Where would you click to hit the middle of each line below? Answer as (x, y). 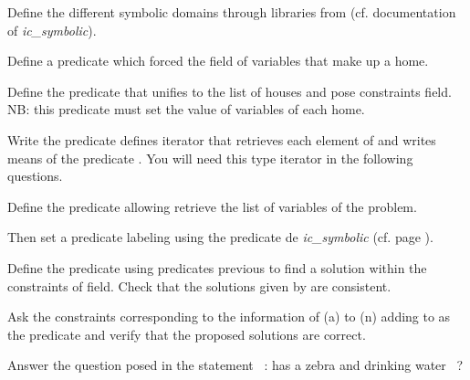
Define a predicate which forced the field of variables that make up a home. (218, 61)
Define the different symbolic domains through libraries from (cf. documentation (232, 12)
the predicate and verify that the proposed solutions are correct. (187, 334)
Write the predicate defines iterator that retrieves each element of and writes (222, 139)
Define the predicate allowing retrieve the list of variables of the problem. (212, 206)
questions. (35, 176)
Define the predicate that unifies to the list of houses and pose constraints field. (230, 91)
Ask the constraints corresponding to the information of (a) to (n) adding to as (229, 317)
